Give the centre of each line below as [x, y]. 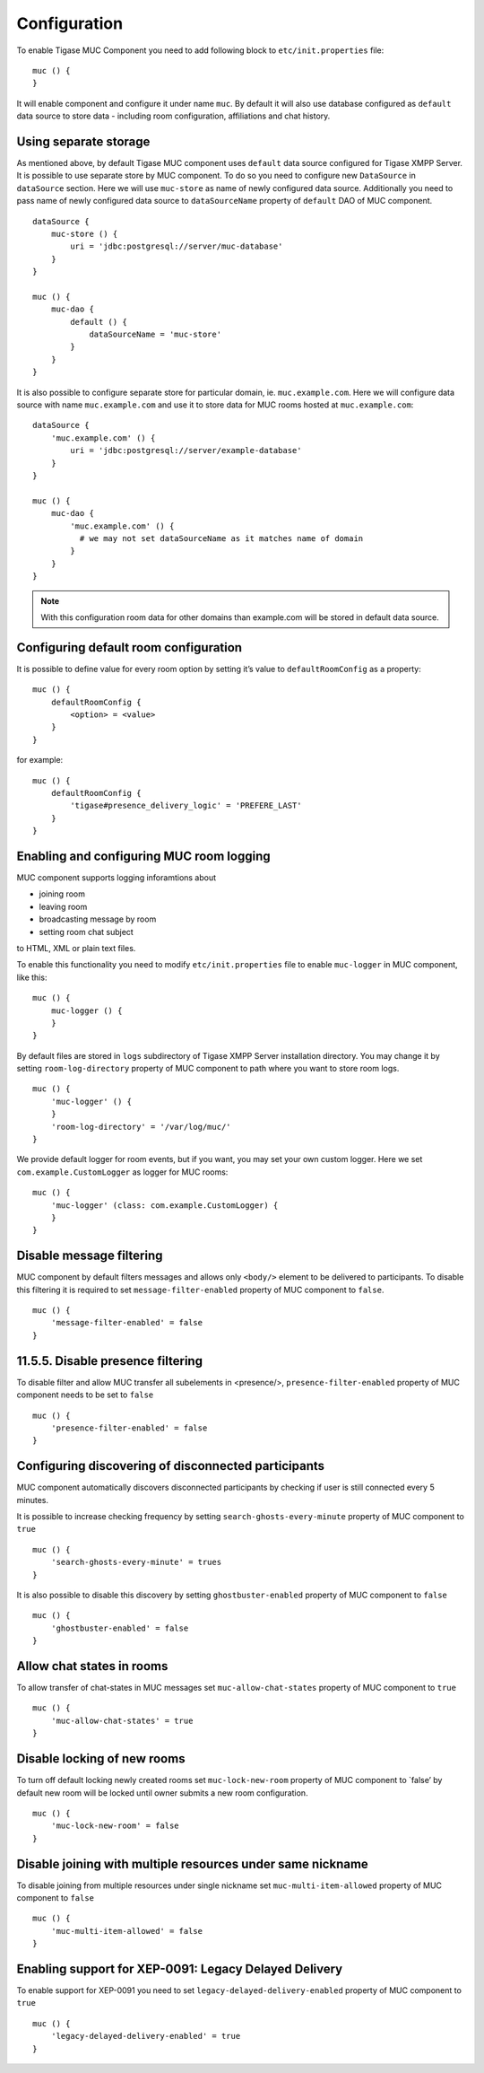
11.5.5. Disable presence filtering [110, 1361]
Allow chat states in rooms [92, 1666]
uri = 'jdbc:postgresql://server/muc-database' [177, 246]
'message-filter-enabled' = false [127, 1323]
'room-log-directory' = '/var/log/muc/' [141, 1127]
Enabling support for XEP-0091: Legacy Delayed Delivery [180, 1968]
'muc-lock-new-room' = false [115, 1826]
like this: [32, 977]
